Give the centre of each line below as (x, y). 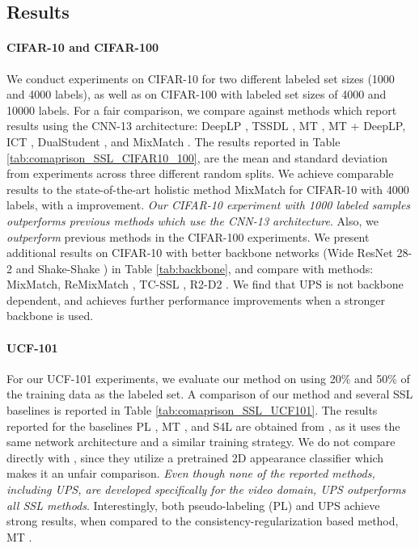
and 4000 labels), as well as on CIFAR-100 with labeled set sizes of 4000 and (197, 94)
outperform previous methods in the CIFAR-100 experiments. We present (188, 236)
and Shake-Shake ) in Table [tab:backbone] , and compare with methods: (195, 268)
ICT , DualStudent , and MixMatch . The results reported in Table (174, 141)
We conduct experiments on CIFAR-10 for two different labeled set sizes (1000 (201, 78)
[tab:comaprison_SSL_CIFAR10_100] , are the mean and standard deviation (197, 157)
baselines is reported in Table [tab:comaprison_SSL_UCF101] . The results (192, 410)
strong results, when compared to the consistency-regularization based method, (203, 521)
